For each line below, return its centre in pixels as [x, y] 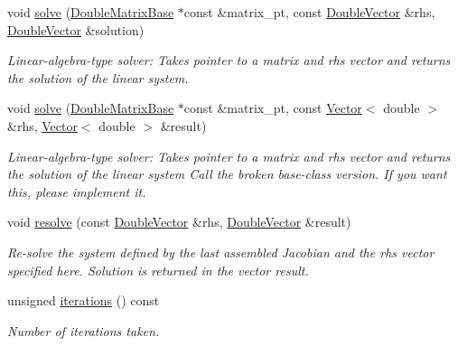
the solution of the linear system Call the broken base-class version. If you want [227, 174]
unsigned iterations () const [84, 300]
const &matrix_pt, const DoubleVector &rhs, [309, 12]
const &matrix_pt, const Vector [273, 108]
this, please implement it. [77, 191]
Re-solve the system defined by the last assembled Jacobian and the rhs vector [221, 252]
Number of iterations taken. [84, 330]
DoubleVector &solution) [76, 29]
